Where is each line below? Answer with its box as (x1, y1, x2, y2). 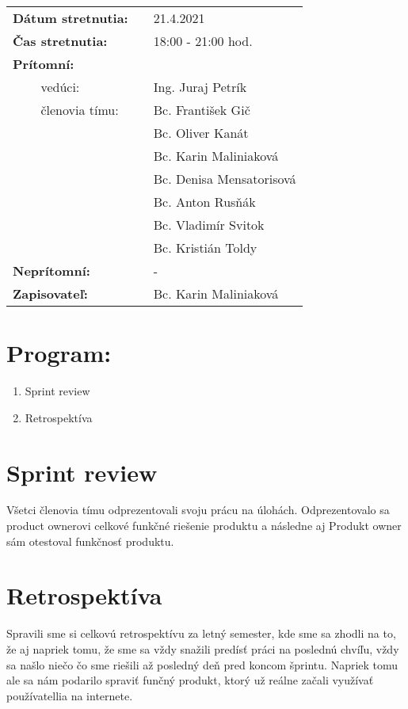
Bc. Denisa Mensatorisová (153, 170, 296, 188)
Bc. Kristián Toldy (153, 238, 257, 257)
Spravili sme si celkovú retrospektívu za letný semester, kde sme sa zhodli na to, (6, 625, 396, 642)
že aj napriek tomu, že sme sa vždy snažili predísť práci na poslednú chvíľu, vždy (6, 640, 399, 657)
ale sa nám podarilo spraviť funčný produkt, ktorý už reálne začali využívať (6, 672, 374, 688)
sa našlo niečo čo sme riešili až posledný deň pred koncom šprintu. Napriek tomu (6, 656, 398, 673)
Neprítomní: (13, 261, 90, 280)
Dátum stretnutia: (13, 9, 128, 27)
